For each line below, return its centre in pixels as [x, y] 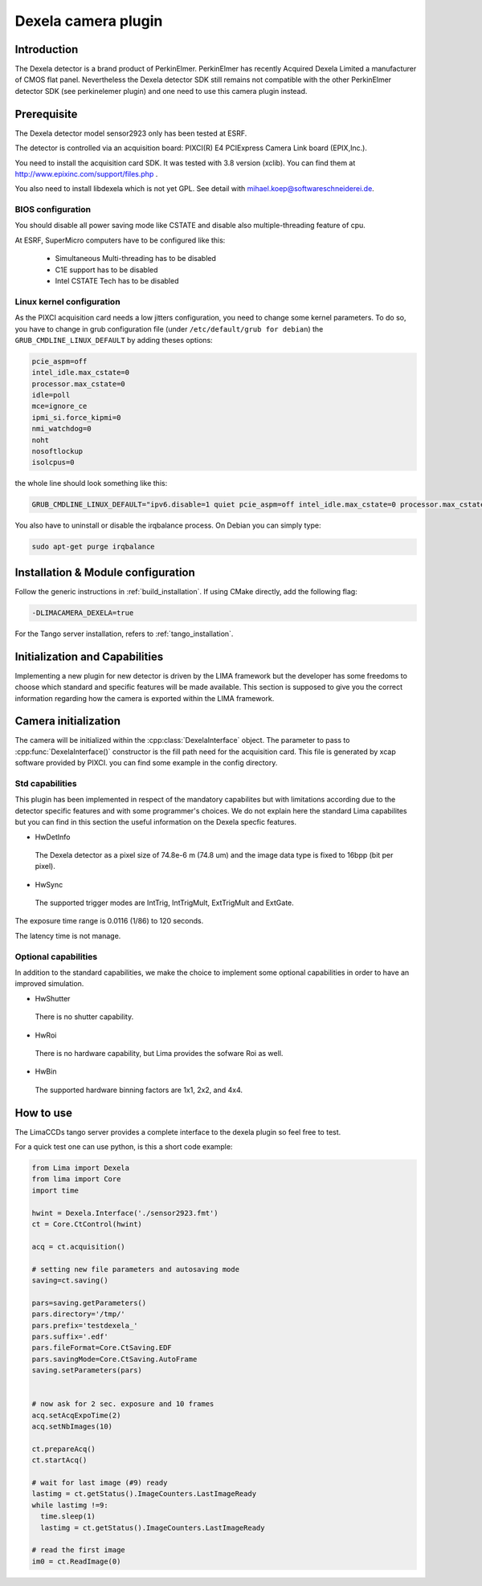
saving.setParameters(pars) [87, 1370]
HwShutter [53, 998]
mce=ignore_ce [59, 406]
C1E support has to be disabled [106, 270]
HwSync [49, 884]
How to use [43, 1113]
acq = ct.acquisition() [79, 1246]
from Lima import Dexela [81, 1168]
